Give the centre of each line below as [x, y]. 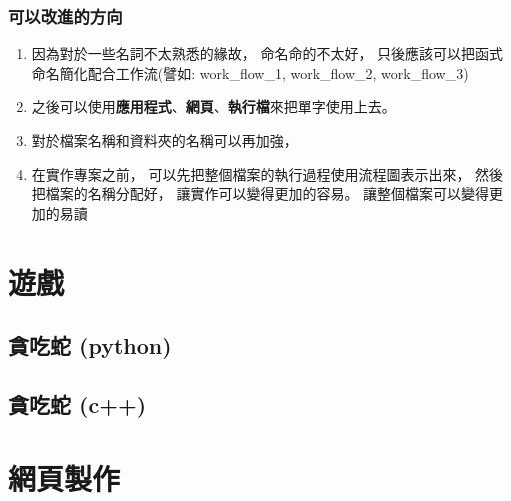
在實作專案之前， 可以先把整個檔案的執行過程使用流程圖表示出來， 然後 [267, 173]
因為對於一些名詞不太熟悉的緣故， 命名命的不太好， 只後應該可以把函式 [267, 53]
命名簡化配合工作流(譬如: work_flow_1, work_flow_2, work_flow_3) [250, 72]
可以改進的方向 [65, 15]
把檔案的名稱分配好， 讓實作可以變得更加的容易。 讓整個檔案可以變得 [260, 193]
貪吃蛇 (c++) [77, 403]
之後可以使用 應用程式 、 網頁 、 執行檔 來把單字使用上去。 [213, 106]
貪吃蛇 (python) [90, 345]
